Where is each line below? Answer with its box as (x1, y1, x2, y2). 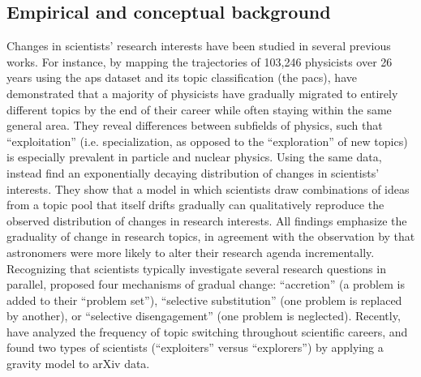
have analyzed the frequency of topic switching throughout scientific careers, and (6, 323, 408, 340)
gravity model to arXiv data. (6, 355, 150, 372)
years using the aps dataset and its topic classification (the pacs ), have (6, 69, 357, 86)
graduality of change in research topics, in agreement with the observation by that (6, 228, 415, 245)
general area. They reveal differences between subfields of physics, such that (6, 117, 383, 134)
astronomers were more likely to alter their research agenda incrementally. (6, 243, 375, 260)
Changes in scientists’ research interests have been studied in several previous (6, 37, 391, 54)
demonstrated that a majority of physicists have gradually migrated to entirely (6, 84, 398, 101)
